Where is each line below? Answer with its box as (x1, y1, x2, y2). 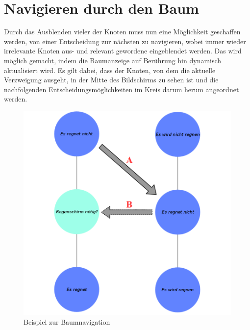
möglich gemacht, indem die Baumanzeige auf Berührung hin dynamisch (4, 55, 222, 65)
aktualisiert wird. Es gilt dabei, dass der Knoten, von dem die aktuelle (4, 65, 216, 75)
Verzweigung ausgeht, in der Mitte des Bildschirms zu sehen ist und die (4, 75, 219, 85)
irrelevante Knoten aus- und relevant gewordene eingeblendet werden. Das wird (4, 46, 242, 56)
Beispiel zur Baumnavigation (24, 316, 110, 327)
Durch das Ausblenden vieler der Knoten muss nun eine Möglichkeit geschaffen (4, 26, 241, 37)
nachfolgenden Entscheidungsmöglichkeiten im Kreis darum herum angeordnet (4, 84, 239, 94)
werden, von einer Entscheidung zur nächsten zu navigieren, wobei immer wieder (4, 36, 246, 46)
